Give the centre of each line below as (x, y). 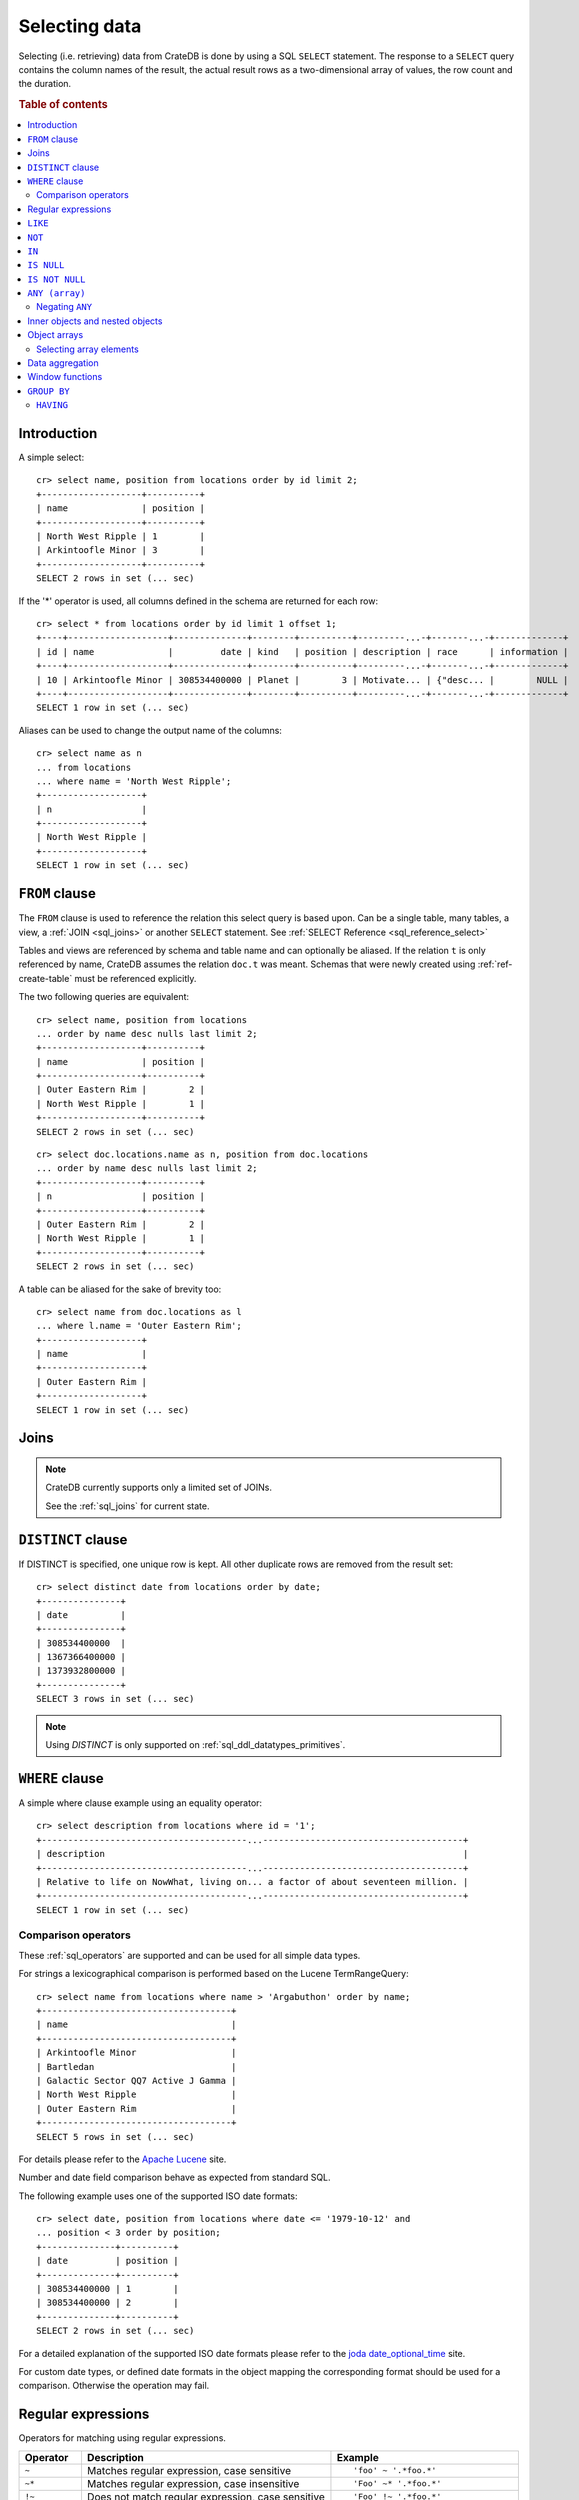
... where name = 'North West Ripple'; (134, 781)
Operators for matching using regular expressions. (122, 2438)
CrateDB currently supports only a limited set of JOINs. (159, 1487)
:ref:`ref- (495, 964)
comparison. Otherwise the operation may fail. (114, 2386)
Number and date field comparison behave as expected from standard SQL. (174, 2177)
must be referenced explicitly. (135, 978)
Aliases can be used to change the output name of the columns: (150, 730)
